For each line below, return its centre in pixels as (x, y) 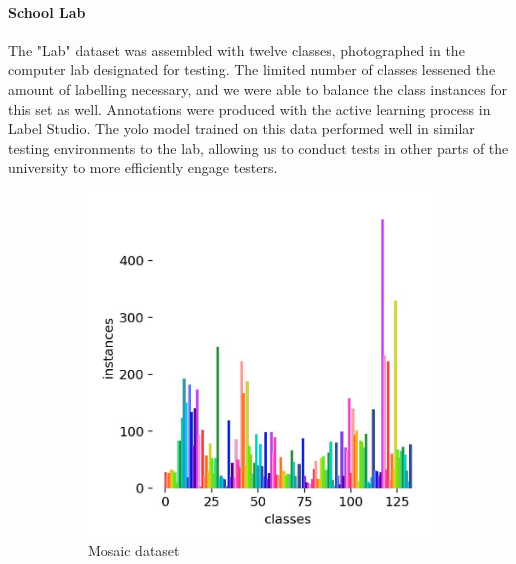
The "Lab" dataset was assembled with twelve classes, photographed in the (236, 49)
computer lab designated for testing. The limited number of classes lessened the (252, 69)
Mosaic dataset (134, 549)
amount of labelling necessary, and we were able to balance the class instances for (258, 88)
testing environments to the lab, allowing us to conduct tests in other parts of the (258, 147)
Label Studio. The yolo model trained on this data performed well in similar (241, 128)
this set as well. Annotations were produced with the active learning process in (249, 108)
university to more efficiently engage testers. (143, 167)
